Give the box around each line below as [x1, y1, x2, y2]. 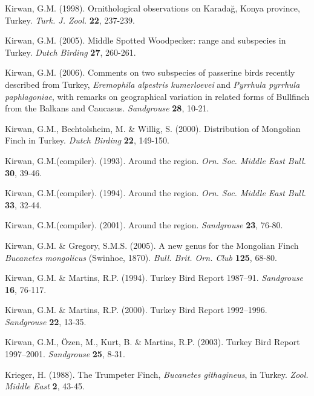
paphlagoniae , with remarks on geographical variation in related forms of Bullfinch [5, 90, 310, 102]
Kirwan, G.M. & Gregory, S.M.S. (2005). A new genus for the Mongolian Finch [5, 239, 299, 251]
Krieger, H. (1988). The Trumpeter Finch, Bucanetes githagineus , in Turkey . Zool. [5, 368, 309, 380]
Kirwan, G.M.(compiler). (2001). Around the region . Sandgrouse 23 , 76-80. [5, 219, 283, 231]
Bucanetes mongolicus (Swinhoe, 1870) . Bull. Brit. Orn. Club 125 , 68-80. [5, 251, 277, 263]
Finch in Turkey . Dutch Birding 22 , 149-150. [5, 134, 169, 147]
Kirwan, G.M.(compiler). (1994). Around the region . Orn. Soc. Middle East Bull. [5, 186, 306, 199]
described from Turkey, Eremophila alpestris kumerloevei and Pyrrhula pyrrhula [5, 78, 300, 90]
